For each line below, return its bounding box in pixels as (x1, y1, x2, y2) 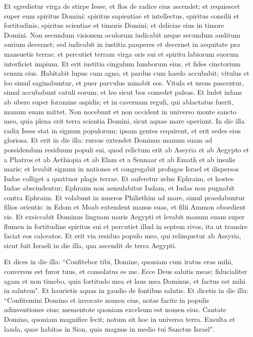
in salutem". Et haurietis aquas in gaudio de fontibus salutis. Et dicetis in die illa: (4, 285, 249, 295)
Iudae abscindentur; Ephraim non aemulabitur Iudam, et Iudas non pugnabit (4, 183, 235, 193)
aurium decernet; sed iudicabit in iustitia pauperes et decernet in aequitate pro (4, 39, 240, 49)
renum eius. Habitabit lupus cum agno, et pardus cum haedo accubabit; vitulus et (4, 68, 250, 78)
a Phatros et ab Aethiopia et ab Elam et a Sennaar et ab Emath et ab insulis (4, 154, 235, 164)
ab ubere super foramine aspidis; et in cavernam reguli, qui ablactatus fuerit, (4, 96, 234, 106)
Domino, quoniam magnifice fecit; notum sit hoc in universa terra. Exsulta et (4, 314, 235, 324)
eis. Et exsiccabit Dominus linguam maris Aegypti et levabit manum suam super (4, 211, 245, 222)
